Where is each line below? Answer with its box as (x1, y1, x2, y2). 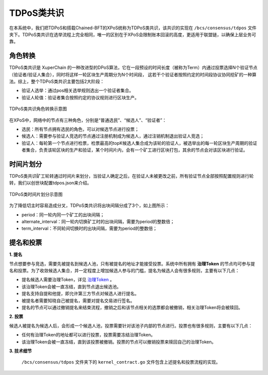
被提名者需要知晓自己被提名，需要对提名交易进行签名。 (21, 298, 135, 304)
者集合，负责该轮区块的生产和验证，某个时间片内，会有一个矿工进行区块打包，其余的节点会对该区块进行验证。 (21, 147, 248, 153)
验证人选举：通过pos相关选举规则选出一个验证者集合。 (21, 87, 134, 94)
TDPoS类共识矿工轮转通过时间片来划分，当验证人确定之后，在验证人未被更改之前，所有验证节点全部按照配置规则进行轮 (9, 173, 254, 179)
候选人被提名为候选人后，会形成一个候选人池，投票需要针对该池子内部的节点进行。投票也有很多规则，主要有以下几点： (9, 322, 253, 328)
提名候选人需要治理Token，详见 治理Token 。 (21, 277, 115, 283)
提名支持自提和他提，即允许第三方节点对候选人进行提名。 (21, 291, 139, 297)
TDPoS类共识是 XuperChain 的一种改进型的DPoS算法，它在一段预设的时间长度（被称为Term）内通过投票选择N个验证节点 (9, 64, 258, 70)
